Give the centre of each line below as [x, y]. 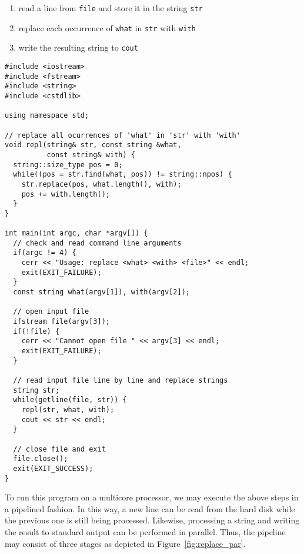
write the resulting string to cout [78, 47]
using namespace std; [47, 116]
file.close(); [41, 459]
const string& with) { [91, 155]
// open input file [51, 312]
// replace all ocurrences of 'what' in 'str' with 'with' [123, 135]
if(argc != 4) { [45, 253]
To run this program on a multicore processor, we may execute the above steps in [152, 497]
